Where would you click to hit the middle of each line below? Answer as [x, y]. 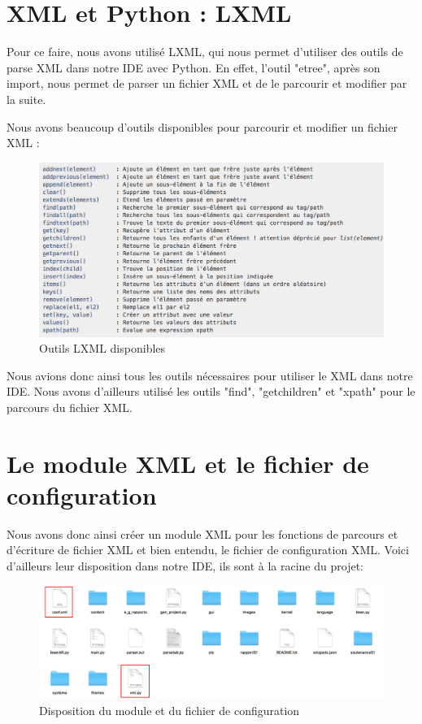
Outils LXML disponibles [102, 348]
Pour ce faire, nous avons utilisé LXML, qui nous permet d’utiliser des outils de [205, 52]
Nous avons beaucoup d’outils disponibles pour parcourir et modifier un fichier [202, 126]
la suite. [26, 99]
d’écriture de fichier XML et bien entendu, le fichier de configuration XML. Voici [208, 550]
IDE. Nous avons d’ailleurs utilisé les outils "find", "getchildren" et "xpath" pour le [211, 391]
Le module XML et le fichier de [188, 463]
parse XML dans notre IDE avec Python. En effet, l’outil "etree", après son [194, 67]
